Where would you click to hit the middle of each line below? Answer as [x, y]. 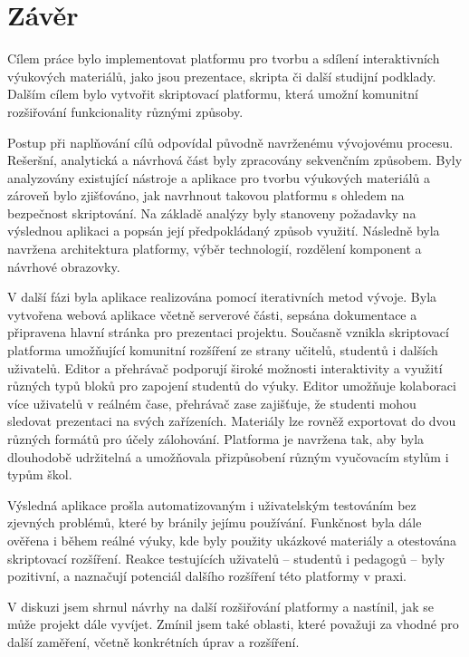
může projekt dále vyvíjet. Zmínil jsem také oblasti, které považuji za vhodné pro [233, 624]
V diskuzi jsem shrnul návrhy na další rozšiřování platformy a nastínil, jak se [220, 606]
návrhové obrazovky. [64, 266]
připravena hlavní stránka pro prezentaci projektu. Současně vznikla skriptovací [228, 332]
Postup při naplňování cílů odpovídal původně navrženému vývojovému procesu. [230, 142]
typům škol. [40, 474]
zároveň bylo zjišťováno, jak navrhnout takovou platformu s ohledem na [206, 195]
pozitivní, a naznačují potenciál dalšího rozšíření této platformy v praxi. [207, 576]
